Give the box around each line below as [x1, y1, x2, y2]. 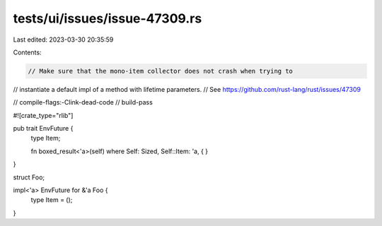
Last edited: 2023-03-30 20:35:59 [13, 35, 114, 44]
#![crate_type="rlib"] [13, 111, 74, 119]
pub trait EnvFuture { [13, 124, 74, 133]
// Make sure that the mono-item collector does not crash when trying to [28, 67, 294, 75]
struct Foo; [13, 173, 45, 182]
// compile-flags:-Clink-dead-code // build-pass [13, 98, 154, 107]
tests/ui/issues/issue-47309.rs [13, 11, 202, 26]
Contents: [13, 48, 42, 56]
